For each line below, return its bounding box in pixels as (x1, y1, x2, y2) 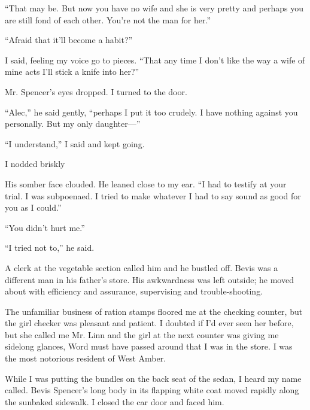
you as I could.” (5, 201, 62, 214)
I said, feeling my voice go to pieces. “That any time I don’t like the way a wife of (5, 53, 305, 66)
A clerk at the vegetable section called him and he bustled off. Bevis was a (5, 261, 278, 274)
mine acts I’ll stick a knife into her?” (5, 65, 139, 78)
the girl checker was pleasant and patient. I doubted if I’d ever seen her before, (5, 317, 294, 329)
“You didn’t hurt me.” (5, 221, 85, 233)
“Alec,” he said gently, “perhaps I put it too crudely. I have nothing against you (5, 105, 298, 118)
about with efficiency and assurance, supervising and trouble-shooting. (5, 285, 263, 297)
